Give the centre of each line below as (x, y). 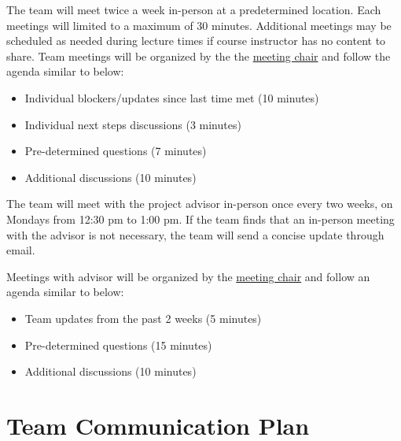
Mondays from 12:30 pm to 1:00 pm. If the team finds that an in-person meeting (200, 219)
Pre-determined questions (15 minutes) (118, 345)
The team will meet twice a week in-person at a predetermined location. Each (194, 9)
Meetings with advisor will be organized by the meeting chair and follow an (188, 276)
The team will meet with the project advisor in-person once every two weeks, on (200, 204)
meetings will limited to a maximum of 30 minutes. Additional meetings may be (199, 25)
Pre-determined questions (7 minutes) (116, 151)
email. (21, 250)
